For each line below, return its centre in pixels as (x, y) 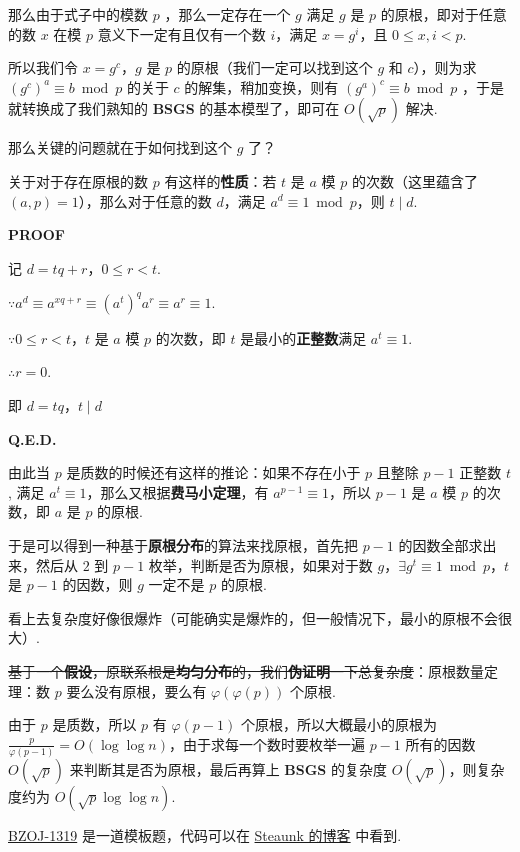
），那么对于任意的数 (145, 200)
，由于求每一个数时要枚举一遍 (266, 743)
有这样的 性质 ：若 (220, 180)
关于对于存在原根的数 (78, 180)
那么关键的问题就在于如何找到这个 (120, 147)
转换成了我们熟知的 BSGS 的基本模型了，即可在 (180, 108)
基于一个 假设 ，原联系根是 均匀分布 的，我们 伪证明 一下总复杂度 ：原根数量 (246, 670)
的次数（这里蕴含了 (414, 180)
